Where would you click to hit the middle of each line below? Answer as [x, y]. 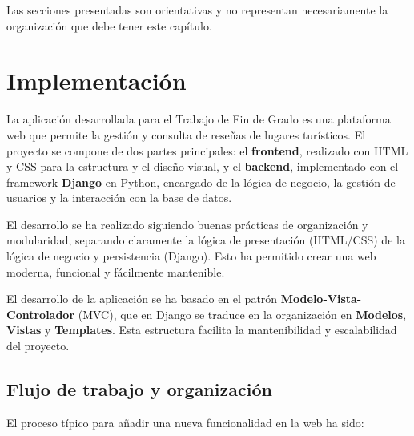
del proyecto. [38, 346]
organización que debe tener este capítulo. [109, 25]
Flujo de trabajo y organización [139, 389]
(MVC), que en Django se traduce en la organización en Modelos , [242, 314]
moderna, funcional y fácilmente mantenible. [116, 271]
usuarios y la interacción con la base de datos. [119, 198]
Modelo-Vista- [321, 299]
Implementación [96, 81]
